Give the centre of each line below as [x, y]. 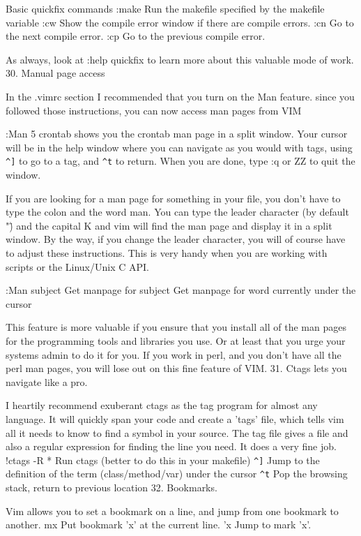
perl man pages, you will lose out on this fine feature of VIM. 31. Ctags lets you [176, 368]
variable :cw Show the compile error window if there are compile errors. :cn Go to [180, 22]
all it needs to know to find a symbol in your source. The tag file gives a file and [177, 432]
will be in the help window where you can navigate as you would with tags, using [179, 147]
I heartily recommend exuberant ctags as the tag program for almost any [162, 405]
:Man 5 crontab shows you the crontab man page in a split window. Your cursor [177, 134]
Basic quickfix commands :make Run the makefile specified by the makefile [165, 8]
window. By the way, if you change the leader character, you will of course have [176, 239]
